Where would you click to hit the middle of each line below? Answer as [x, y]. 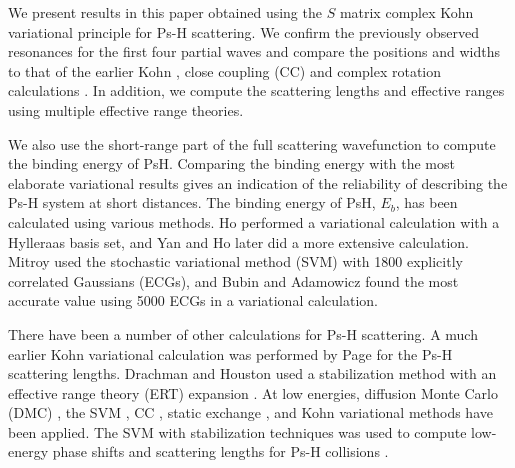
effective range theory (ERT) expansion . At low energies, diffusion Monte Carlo [253, 392]
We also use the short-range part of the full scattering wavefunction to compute [252, 143]
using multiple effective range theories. [126, 109]
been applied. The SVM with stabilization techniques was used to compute [237, 431]
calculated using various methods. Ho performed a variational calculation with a [254, 221]
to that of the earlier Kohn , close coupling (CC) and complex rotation [225, 70]
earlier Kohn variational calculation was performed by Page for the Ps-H [230, 353]
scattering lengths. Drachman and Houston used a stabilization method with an [252, 373]
